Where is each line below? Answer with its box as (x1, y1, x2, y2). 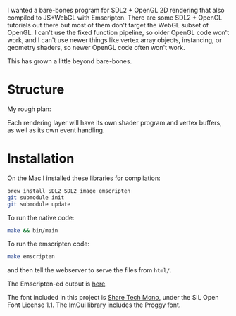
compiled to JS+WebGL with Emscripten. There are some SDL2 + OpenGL (7, 13, 223, 22)
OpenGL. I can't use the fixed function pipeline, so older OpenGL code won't (7, 28, 230, 37)
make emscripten (7, 253, 55, 260)
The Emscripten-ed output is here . (7, 279, 107, 288)
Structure (7, 82, 65, 98)
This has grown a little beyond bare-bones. (7, 57, 132, 65)
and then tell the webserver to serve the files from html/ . (7, 266, 172, 274)
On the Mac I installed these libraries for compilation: (7, 174, 161, 182)
